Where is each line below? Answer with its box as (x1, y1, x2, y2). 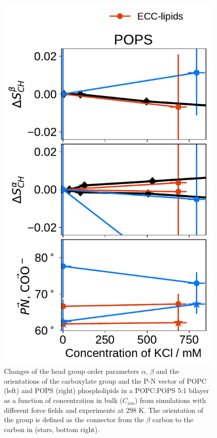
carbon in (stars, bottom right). (4, 424, 100, 434)
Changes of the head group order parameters (4, 366, 139, 376)
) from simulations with (135, 395, 206, 405)
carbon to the (152, 414, 193, 425)
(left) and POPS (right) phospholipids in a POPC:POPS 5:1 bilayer (4, 385, 209, 396)
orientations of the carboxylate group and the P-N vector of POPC (4, 375, 207, 386)
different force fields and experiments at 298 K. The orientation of (4, 404, 203, 415)
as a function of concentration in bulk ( (4, 395, 123, 405)
